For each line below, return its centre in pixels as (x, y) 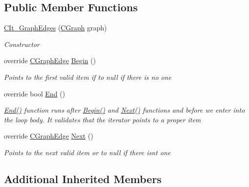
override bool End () (35, 93)
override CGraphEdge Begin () (50, 60)
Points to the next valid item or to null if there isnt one (87, 152)
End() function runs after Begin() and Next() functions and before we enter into (124, 110)
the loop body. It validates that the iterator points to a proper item (103, 119)
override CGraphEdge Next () (49, 136)
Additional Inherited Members (83, 178)
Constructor (22, 44)
